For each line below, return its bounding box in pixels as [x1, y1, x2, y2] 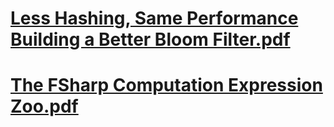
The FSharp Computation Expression [10, 74, 323, 97]
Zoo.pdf [10, 95, 79, 118]
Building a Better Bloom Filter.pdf [10, 28, 291, 51]
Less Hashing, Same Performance [10, 7, 299, 30]
